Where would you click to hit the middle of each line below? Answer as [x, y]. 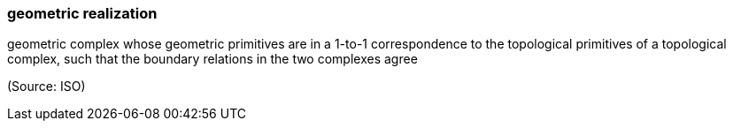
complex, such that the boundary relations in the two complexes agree [212, 59]
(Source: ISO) [46, 87]
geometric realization [82, 13]
